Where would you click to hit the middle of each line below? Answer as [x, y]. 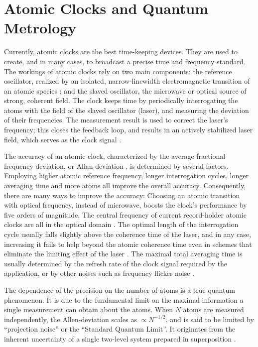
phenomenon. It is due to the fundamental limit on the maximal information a [124, 299]
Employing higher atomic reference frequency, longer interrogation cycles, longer [126, 175]
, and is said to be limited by [210, 319]
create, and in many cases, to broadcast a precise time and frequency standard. [125, 61]
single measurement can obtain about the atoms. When [88, 309]
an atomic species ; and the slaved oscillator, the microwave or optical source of [125, 90]
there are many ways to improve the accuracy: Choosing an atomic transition [122, 195]
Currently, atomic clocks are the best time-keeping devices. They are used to [121, 52]
